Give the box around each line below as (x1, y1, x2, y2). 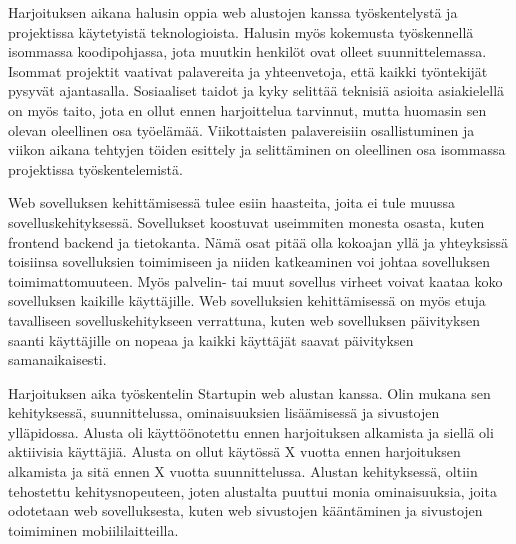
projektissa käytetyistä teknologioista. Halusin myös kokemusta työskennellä (8, 21, 474, 42)
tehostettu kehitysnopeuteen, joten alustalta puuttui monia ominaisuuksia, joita (8, 480, 497, 501)
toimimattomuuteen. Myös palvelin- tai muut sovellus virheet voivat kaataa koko (8, 270, 503, 291)
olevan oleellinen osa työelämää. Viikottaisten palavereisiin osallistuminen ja (8, 119, 475, 140)
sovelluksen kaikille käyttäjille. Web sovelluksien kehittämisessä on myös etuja (8, 290, 486, 311)
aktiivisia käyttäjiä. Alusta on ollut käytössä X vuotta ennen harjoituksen (8, 441, 461, 462)
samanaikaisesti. (8, 349, 107, 370)
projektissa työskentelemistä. (8, 158, 183, 179)
